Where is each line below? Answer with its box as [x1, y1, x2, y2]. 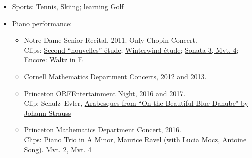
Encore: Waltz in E [24, 54, 83, 65]
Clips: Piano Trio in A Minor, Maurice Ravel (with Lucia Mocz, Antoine [24, 134, 247, 144]
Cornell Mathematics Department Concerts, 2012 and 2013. [24, 71, 207, 81]
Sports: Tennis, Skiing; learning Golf [12, 1, 124, 11]
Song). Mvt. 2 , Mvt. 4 [24, 144, 92, 154]
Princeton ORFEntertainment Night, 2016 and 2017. [24, 88, 186, 98]
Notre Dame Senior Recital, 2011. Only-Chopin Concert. [24, 35, 197, 45]
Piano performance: [12, 18, 72, 28]
